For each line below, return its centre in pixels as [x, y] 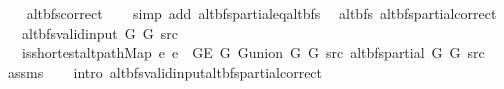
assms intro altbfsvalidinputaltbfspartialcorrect [165, 71]
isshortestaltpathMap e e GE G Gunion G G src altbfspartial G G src [253, 52]
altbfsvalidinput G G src [99, 32]
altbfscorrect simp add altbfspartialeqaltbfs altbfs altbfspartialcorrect [261, 13]
